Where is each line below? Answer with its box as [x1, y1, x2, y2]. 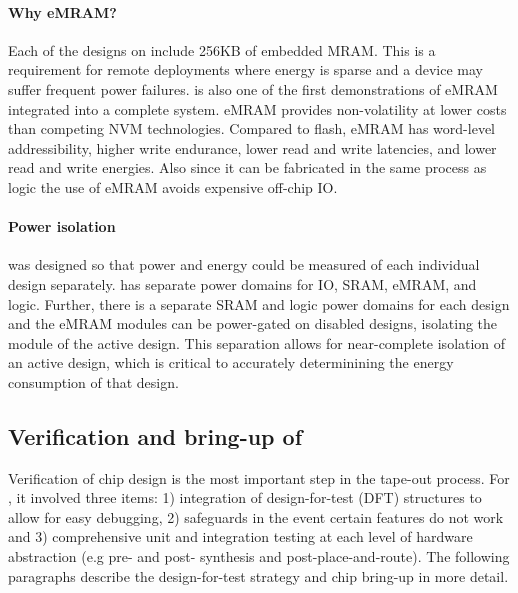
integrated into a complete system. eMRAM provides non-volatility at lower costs [8, 98, 507, 119]
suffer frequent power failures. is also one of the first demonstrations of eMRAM [8, 78, 498, 99]
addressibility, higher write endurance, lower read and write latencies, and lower [8, 137, 497, 158]
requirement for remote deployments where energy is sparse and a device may [8, 59, 483, 80]
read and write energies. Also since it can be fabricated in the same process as [8, 157, 487, 178]
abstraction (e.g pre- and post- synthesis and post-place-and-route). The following [8, 546, 510, 567]
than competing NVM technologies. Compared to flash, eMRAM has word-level [8, 118, 495, 139]
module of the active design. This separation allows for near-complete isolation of [8, 332, 506, 353]
